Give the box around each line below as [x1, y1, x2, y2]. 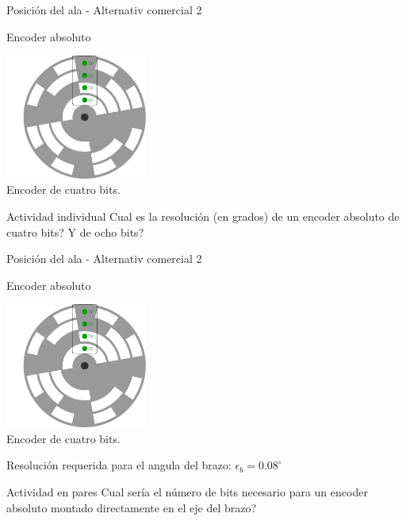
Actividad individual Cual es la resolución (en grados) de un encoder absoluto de [6, 208, 400, 225]
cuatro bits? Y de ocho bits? [6, 223, 144, 240]
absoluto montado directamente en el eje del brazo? [6, 499, 257, 515]
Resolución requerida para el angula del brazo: [6, 457, 232, 473]
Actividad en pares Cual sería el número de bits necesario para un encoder [6, 483, 368, 500]
